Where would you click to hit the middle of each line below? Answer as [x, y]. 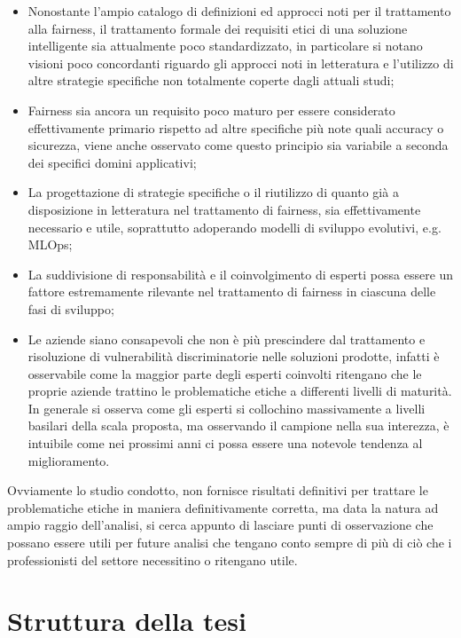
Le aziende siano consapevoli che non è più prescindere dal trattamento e [227, 339]
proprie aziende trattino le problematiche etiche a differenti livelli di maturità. [240, 391]
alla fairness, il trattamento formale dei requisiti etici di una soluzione [218, 28]
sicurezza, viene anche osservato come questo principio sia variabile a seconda [238, 145]
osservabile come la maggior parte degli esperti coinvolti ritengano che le [225, 373]
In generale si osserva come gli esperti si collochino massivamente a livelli [227, 408]
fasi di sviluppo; [71, 308]
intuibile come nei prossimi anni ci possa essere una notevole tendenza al [225, 443]
